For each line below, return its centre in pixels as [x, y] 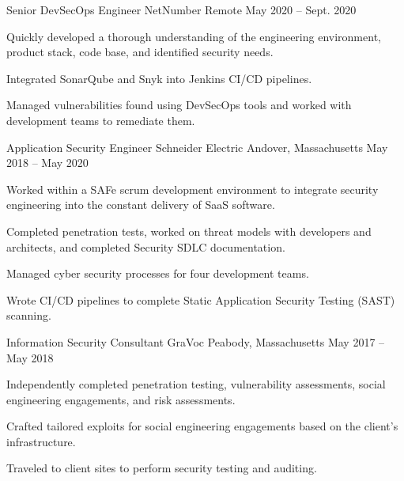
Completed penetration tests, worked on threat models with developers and [189, 231]
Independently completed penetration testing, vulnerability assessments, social [196, 384]
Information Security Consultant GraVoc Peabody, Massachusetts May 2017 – [196, 341]
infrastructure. [41, 441]
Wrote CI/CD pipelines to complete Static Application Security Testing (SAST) [201, 299]
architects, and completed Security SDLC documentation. [146, 246]
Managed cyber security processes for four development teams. [158, 273]
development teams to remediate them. [101, 120]
